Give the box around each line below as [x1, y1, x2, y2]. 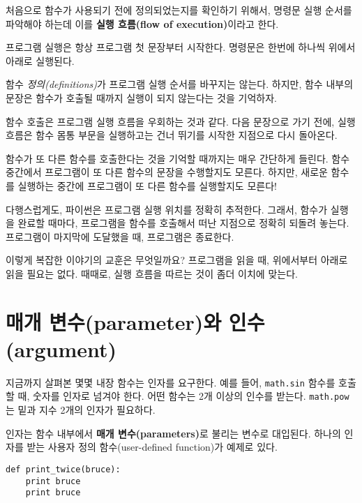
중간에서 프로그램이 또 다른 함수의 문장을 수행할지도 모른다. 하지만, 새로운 [6, 165, 328, 179]
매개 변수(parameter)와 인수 [6, 307, 265, 336]
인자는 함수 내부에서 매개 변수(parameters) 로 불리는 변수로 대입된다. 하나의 [6, 426, 341, 440]
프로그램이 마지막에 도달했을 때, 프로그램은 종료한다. [6, 229, 234, 243]
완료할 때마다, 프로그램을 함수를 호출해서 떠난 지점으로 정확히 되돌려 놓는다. [17, 216, 349, 230]
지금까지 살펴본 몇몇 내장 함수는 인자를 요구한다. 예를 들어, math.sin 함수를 [6, 375, 335, 389]
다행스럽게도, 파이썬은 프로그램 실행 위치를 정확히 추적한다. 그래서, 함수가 [6, 202, 328, 216]
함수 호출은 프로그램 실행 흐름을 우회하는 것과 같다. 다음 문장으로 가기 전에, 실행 [6, 114, 356, 128]
